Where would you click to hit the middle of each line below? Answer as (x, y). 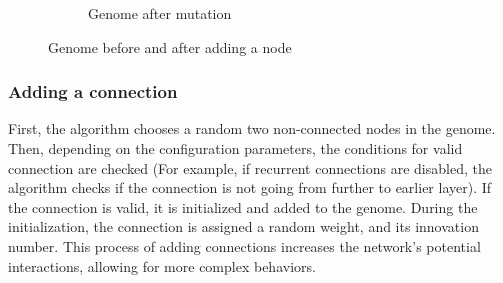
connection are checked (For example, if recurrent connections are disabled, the (250, 167)
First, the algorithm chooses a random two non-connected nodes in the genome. (252, 128)
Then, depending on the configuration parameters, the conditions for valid (235, 148)
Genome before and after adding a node (170, 46)
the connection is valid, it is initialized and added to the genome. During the (243, 206)
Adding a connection (93, 91)
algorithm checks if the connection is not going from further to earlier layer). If (250, 187)
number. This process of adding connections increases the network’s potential (244, 245)
